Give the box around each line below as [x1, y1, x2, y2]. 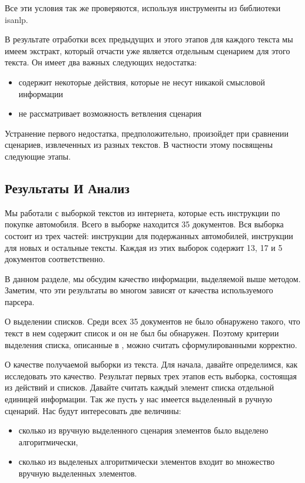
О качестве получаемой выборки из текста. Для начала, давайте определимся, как [5, 358, 298, 370]
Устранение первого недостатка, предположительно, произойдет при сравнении [5, 127, 289, 139]
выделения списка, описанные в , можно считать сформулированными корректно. [5, 338, 297, 350]
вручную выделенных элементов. [18, 467, 137, 479]
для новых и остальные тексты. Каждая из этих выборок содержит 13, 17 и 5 [5, 241, 283, 253]
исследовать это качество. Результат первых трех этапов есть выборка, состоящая [5, 369, 297, 382]
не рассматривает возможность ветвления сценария [18, 107, 202, 120]
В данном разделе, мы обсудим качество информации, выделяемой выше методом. [5, 272, 301, 284]
